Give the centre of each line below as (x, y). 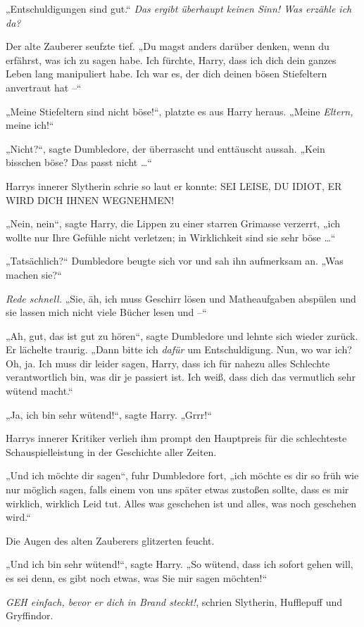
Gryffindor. (30, 615)
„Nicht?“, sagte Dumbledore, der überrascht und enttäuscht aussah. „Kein (165, 148)
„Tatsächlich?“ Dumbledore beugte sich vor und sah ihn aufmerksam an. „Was (175, 261)
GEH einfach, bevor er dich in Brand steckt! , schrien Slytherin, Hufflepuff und (174, 601)
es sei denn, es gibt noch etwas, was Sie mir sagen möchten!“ (137, 578)
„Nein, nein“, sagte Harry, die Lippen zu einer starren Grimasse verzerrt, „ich (173, 223)
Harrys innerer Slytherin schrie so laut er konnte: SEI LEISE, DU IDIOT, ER (174, 185)
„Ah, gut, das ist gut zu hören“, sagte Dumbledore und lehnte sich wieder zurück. (182, 335)
